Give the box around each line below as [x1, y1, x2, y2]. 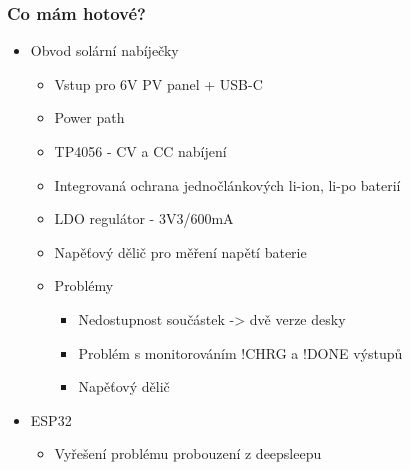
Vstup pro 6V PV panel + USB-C [54, 73, 263, 94]
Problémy [54, 275, 114, 296]
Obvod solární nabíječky [30, 40, 179, 61]
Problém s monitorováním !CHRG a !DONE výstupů [78, 342, 403, 363]
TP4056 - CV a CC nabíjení [54, 141, 227, 161]
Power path [54, 107, 125, 128]
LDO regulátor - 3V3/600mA [54, 208, 234, 229]
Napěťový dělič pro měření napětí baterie [54, 241, 307, 262]
